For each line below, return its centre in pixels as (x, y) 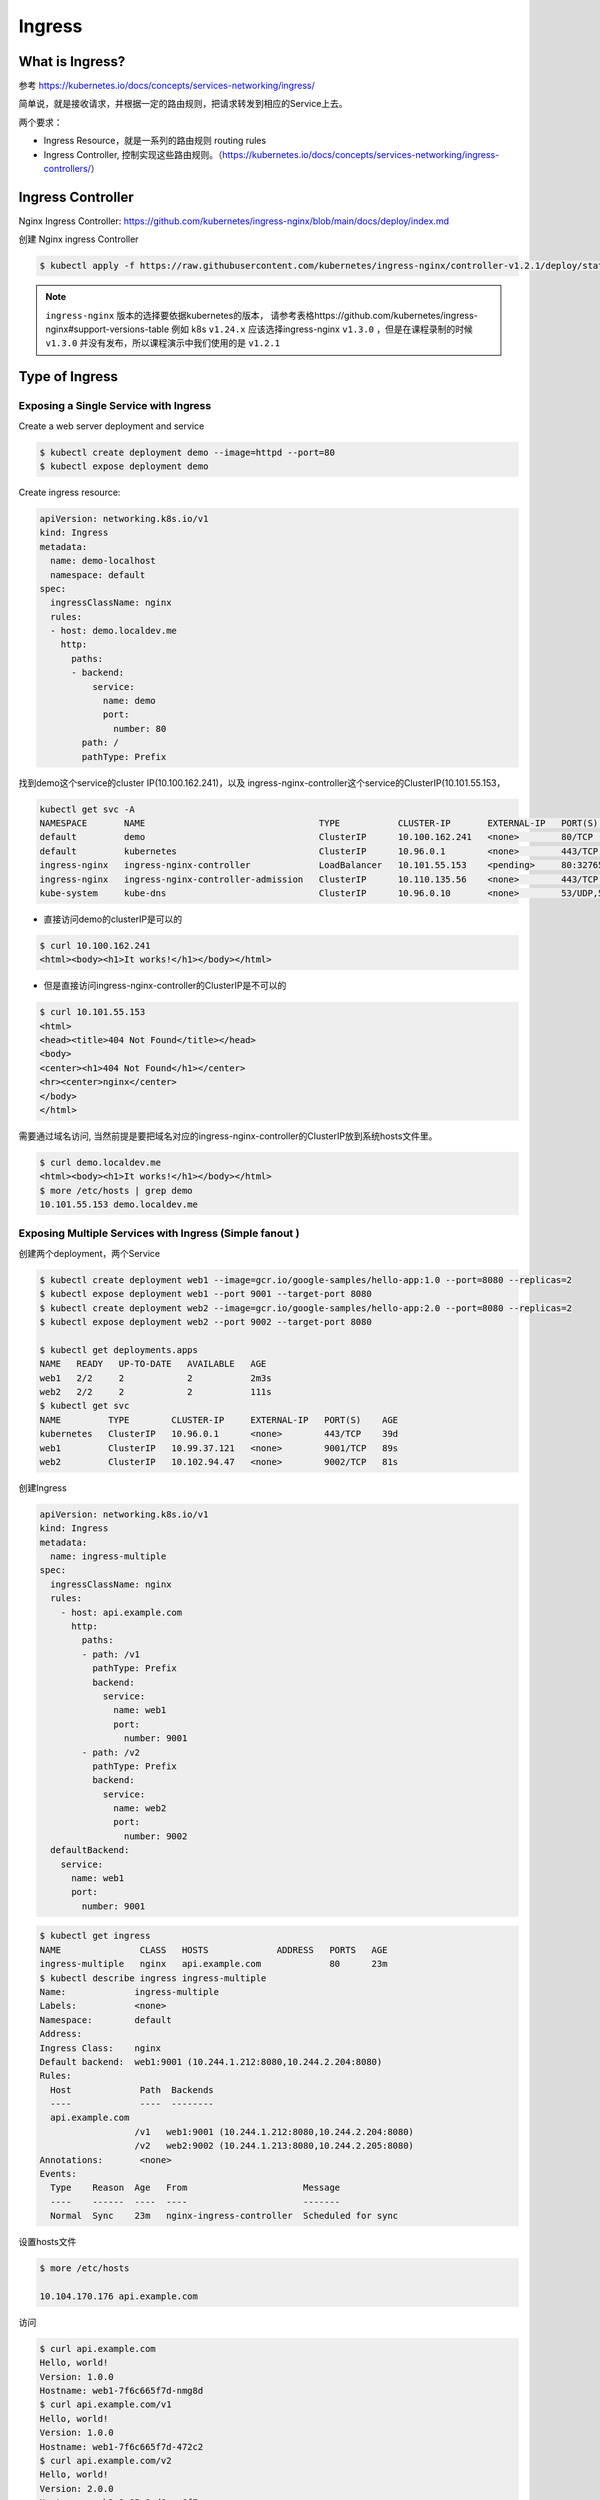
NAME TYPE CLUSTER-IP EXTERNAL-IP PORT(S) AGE (219, 1419)
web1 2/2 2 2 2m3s (155, 1378)
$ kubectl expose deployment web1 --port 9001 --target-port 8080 (205, 1294)
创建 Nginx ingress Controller (78, 239)
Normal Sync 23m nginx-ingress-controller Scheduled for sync (224, 2216)
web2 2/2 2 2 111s (155, 1391)
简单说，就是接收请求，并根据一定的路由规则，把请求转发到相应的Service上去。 (183, 104)
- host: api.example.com (121, 1612)
